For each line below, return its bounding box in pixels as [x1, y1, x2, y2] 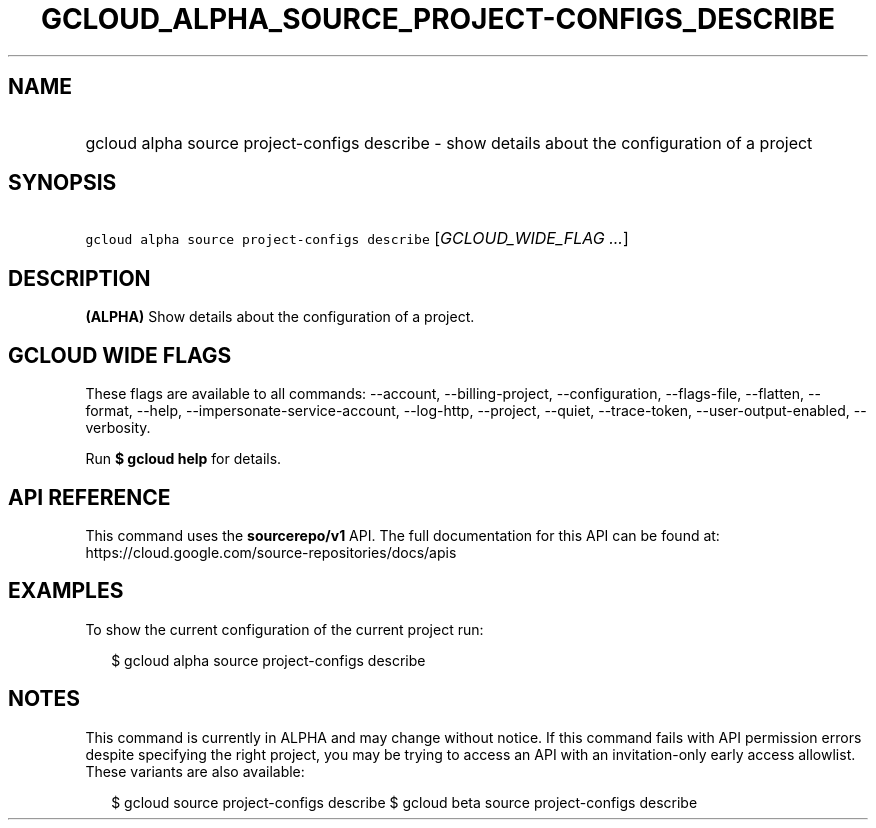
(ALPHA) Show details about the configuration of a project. [85, 308, 475, 326]
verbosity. [85, 419, 151, 437]
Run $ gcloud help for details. [85, 450, 282, 468]
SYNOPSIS [8, 170, 117, 196]
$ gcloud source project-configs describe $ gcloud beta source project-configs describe [111, 793, 698, 811]
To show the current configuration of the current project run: [85, 620, 484, 638]
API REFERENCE [8, 484, 171, 510]
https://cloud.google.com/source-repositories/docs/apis [85, 543, 457, 561]
